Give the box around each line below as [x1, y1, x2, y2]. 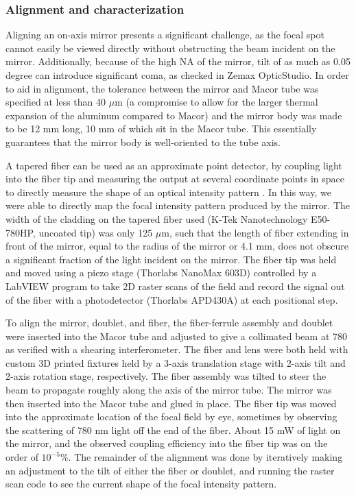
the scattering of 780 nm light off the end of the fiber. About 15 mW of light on [5, 422, 341, 437]
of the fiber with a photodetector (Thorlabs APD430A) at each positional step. [5, 292, 338, 306]
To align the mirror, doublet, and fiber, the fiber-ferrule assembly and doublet [5, 315, 333, 330]
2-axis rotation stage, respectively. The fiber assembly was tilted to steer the [5, 369, 327, 383]
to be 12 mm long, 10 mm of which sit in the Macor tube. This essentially [5, 121, 317, 136]
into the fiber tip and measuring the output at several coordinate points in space [5, 171, 344, 186]
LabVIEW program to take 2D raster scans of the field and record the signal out [5, 278, 345, 293]
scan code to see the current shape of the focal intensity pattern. [5, 476, 277, 491]
